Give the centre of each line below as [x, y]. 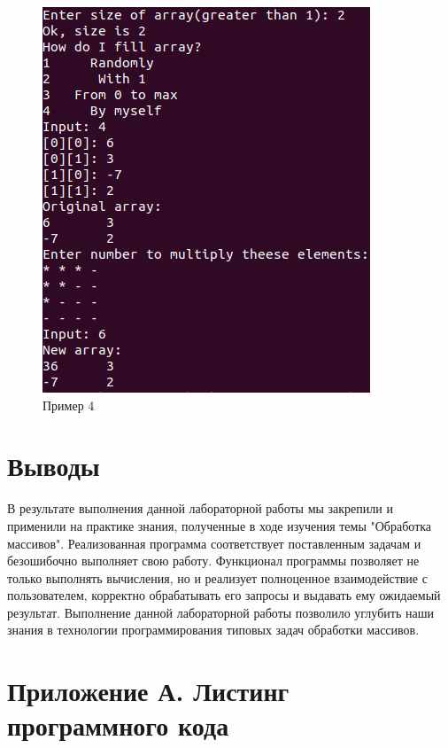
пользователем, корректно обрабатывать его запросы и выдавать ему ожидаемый [224, 595]
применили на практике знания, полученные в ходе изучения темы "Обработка [220, 525]
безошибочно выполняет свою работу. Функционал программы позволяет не [213, 561]
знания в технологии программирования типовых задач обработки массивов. [213, 630]
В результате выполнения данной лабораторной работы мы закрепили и [200, 508]
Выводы [54, 466]
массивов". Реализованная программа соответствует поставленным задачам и [214, 543]
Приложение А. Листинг [148, 691]
